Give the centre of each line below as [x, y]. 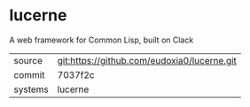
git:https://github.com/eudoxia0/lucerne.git [147, 60]
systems [31, 89]
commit [29, 74]
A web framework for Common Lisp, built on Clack [102, 40]
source [28, 60]
